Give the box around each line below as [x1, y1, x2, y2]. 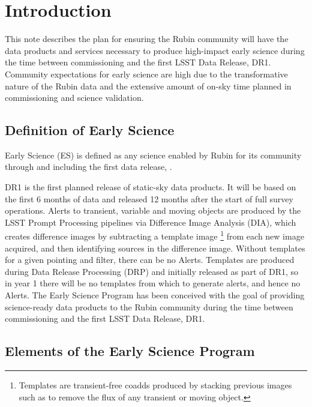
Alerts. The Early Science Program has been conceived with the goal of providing [5, 289, 305, 301]
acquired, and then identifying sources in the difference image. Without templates [5, 241, 305, 254]
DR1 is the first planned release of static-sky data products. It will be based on [5, 181, 296, 193]
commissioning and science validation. [5, 91, 144, 104]
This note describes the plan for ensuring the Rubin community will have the [5, 32, 289, 45]
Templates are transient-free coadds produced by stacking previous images [19, 379, 292, 391]
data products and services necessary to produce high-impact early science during [5, 44, 305, 56]
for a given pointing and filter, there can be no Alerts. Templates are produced [5, 253, 295, 266]
